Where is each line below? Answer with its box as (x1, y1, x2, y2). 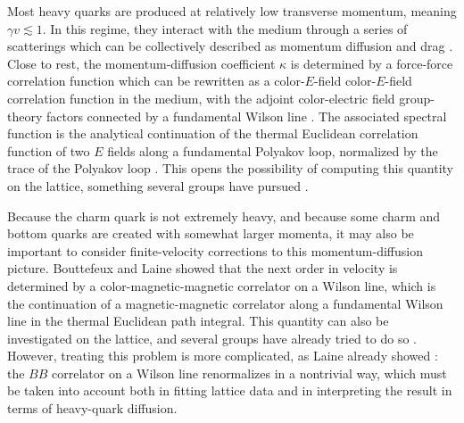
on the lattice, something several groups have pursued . (7, 176, 309, 195)
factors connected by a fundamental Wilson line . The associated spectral (46, 106, 447, 125)
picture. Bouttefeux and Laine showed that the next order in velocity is (7, 259, 398, 278)
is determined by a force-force (290, 54, 453, 72)
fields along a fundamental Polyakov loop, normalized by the (107, 141, 438, 160)
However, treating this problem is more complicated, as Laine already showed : (7, 346, 438, 365)
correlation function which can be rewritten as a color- (7, 71, 305, 90)
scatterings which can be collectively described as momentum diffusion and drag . (7, 37, 453, 55)
